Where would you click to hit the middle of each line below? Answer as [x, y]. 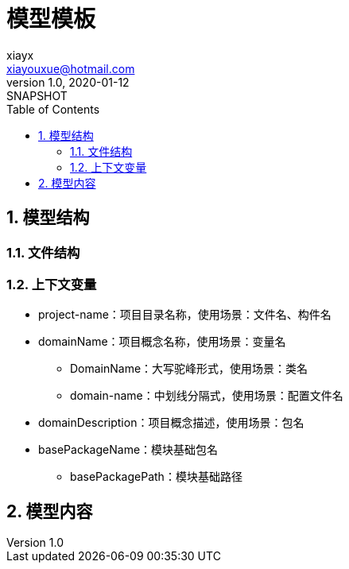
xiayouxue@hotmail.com [71, 68]
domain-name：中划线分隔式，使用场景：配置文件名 [207, 396]
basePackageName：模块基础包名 [128, 450]
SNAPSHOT [37, 95]
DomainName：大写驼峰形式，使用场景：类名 [189, 369]
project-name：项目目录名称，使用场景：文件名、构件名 [185, 315]
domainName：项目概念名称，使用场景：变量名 [162, 342]
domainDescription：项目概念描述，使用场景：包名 [171, 423]
